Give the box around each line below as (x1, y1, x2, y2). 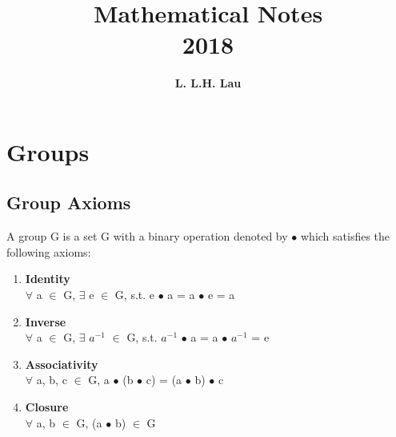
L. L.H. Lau (174, 75, 242, 91)
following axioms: (6, 243, 91, 260)
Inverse (25, 313, 66, 330)
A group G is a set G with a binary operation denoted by (6, 228, 288, 245)
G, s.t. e (114, 286, 155, 303)
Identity (25, 270, 70, 287)
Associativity (25, 355, 98, 372)
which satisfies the (300, 228, 390, 245)
